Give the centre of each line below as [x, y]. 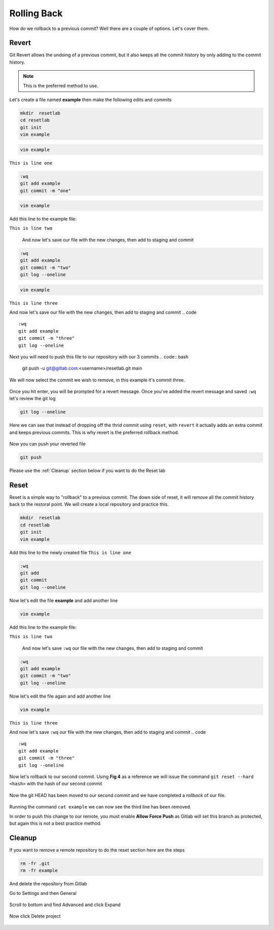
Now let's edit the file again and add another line [60, 696]
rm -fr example [39, 871]
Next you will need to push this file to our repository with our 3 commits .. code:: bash [99, 356]
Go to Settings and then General [43, 893]
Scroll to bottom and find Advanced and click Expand [65, 905]
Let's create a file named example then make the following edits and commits [91, 100]
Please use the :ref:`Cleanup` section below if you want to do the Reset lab [88, 471]
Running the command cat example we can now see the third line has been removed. [100, 807]
